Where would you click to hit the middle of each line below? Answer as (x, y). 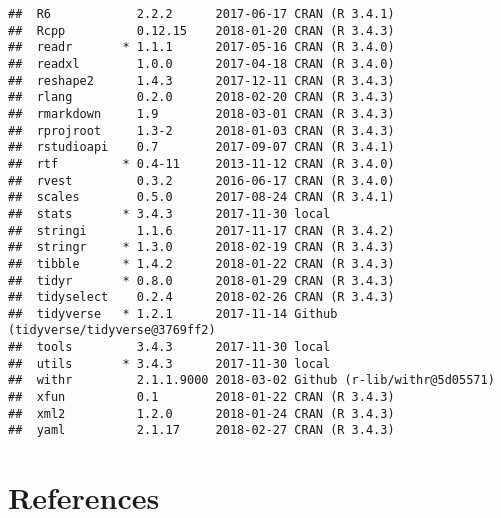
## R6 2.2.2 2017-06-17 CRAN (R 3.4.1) (201, 14)
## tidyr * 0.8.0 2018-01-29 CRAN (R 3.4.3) (201, 280)
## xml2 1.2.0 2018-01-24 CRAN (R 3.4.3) (201, 413)
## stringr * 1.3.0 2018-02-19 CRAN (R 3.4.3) (201, 247)
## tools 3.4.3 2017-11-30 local (169, 347)
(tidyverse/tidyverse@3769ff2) (112, 330)
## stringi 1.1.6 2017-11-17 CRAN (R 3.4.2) (201, 230)
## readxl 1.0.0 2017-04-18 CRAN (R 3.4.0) (201, 63)
